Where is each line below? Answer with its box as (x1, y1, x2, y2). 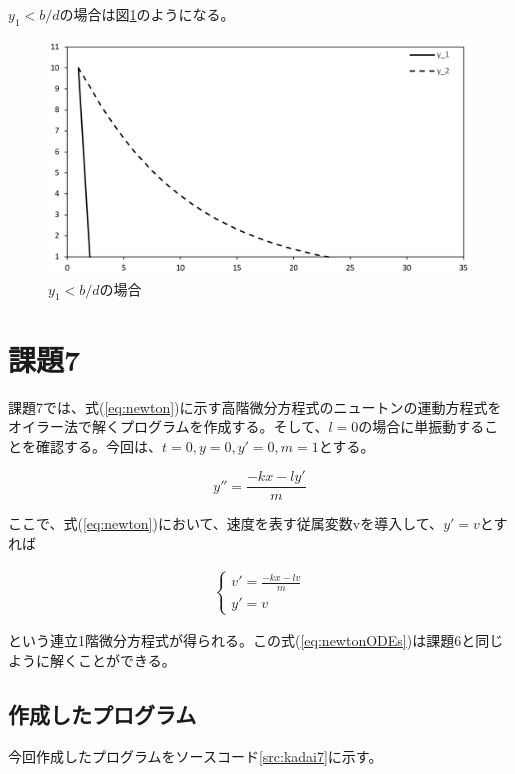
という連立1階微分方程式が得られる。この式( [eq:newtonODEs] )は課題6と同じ (8, 630, 504, 651)
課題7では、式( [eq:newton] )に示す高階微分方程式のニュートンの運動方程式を (8, 396, 502, 417)
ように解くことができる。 (8, 650, 176, 671)
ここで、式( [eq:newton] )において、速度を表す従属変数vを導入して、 (8, 513, 444, 534)
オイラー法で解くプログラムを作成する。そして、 (8, 416, 329, 437)
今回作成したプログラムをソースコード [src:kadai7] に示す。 (8, 745, 383, 766)
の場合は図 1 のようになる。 (59, 4, 235, 24)
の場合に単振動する (358, 416, 485, 437)
